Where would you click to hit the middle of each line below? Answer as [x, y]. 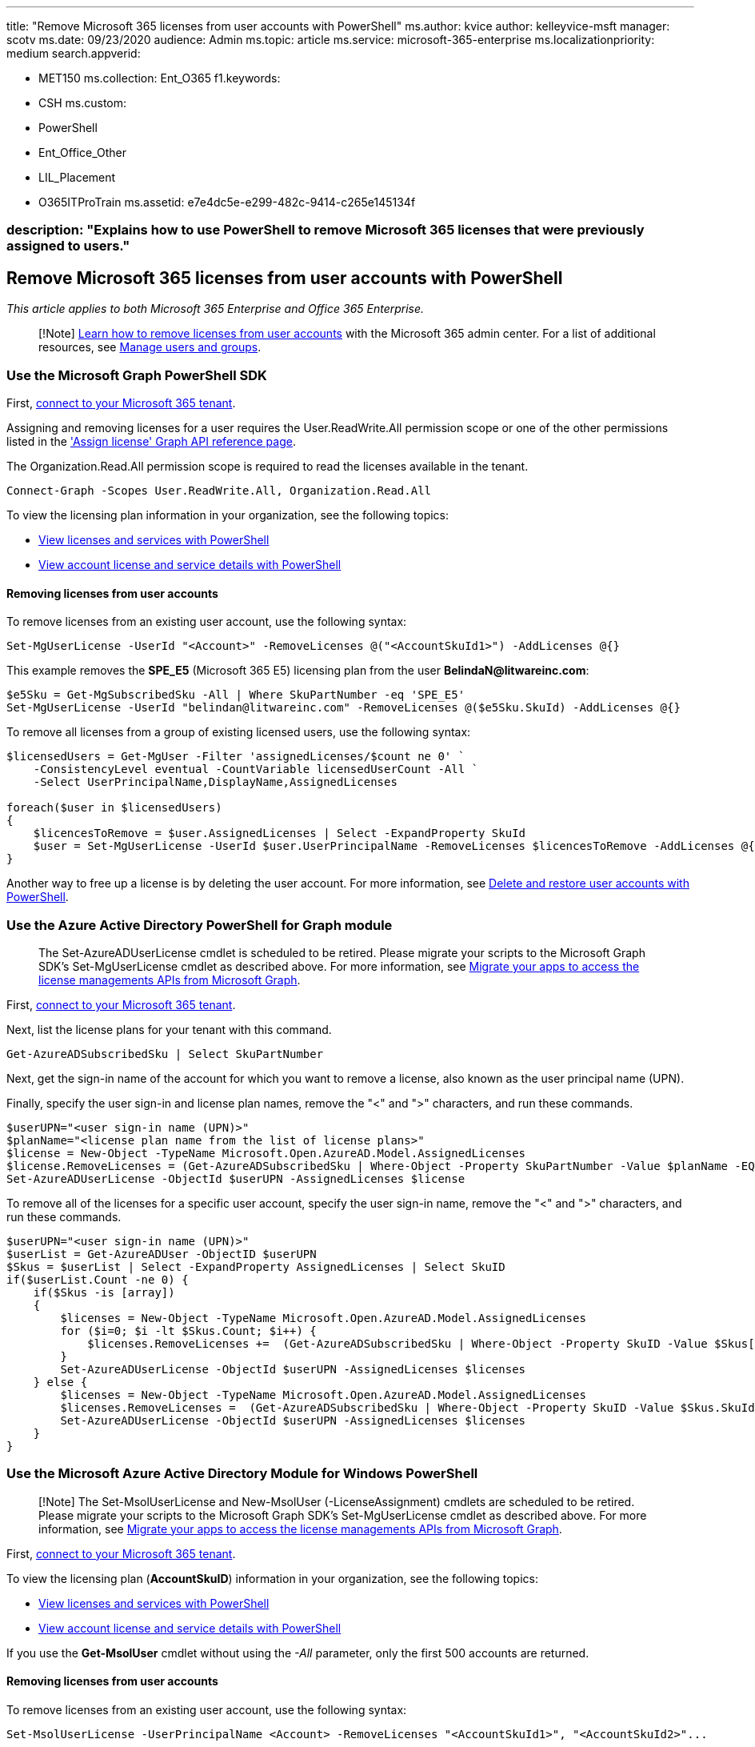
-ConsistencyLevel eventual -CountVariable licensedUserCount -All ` [256, 769]
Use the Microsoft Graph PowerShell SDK [137, 375]
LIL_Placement [77, 177]
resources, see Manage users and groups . [150, 347]
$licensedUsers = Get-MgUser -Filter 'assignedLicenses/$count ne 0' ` [236, 757]
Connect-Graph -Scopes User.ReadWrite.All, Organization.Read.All [219, 490]
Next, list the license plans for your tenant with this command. [169, 1029]
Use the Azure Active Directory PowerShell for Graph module [200, 925]
